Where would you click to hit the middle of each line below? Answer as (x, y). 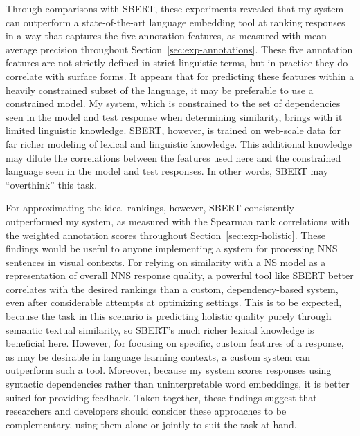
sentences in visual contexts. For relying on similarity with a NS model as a (166, 262)
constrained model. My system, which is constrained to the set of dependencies (173, 103)
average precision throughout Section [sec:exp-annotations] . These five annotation (179, 49)
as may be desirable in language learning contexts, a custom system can (158, 356)
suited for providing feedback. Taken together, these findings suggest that (161, 397)
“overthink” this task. (52, 184)
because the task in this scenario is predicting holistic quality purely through (169, 316)
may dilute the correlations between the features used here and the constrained (173, 157)
